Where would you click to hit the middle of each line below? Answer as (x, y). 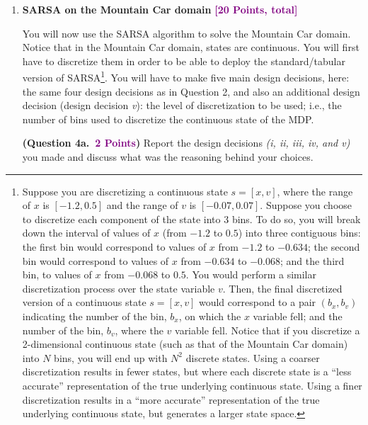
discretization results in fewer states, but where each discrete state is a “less (187, 372)
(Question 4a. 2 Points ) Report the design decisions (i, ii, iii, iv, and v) (186, 143)
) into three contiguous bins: (299, 233)
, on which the (210, 316)
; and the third (312, 260)
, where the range (315, 191)
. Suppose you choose (306, 205)
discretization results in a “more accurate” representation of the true (171, 399)
